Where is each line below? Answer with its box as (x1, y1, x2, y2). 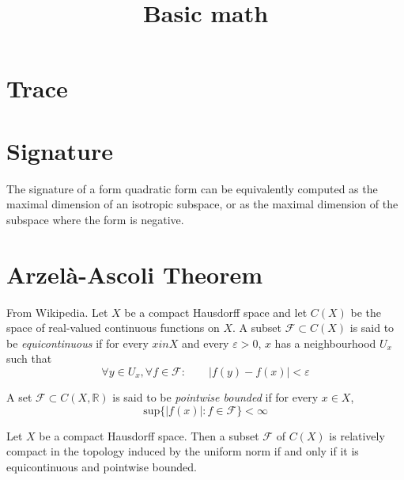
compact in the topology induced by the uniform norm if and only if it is (6, 443, 359, 459)
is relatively (329, 427, 385, 444)
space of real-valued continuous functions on (6, 319, 220, 336)
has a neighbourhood (274, 334, 376, 351)
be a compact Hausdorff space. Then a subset (39, 427, 259, 444)
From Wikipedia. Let (6, 303, 108, 320)
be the (350, 303, 382, 320)
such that (6, 350, 52, 367)
